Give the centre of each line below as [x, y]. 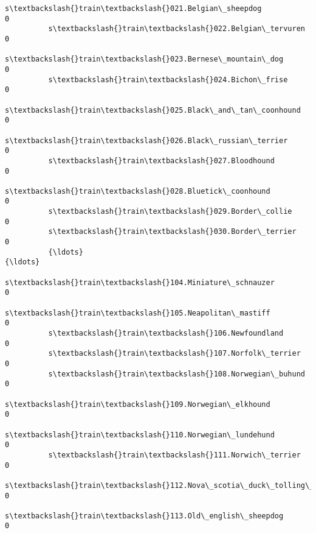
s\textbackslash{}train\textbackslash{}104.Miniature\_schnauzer [140, 282]
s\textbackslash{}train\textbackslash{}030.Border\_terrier [172, 232]
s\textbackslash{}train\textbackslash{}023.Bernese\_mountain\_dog [144, 59]
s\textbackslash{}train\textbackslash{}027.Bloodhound [161, 161]
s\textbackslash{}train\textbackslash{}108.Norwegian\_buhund [177, 374]
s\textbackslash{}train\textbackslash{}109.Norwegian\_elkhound [138, 404]
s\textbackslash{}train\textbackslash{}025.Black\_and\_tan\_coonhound [153, 110]
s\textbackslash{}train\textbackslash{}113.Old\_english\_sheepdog [144, 516]
